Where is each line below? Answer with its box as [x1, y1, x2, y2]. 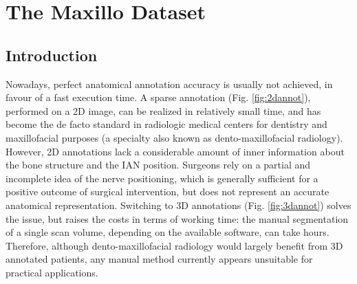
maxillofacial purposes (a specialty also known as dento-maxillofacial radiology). [6, 130, 343, 144]
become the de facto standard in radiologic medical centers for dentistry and [6, 117, 327, 131]
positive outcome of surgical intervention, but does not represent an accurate [6, 184, 329, 199]
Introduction [6, 44, 98, 65]
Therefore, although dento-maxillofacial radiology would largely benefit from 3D [6, 238, 343, 252]
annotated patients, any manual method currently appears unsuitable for [6, 252, 313, 266]
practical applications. [6, 265, 98, 279]
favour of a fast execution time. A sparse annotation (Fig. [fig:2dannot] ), [6, 90, 311, 105]
